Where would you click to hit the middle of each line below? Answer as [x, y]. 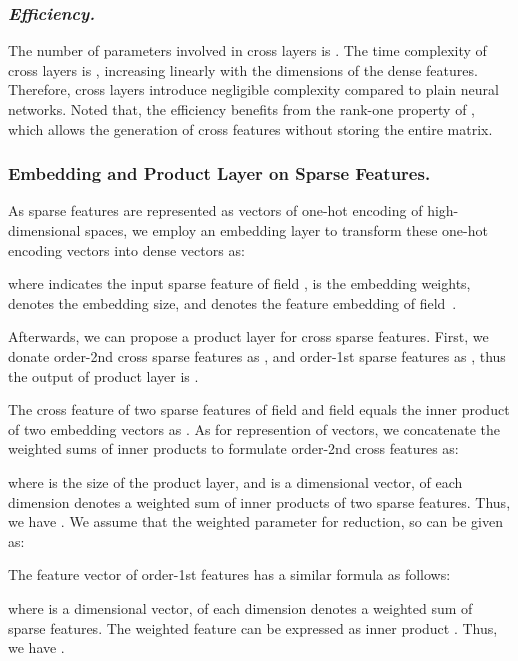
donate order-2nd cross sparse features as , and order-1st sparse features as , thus [257, 355]
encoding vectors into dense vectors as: [126, 249]
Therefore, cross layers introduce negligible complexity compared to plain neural [253, 89]
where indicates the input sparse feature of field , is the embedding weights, [239, 283]
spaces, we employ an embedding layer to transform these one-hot [286, 230]
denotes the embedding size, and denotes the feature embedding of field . [232, 302]
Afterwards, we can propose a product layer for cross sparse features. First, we [248, 336]
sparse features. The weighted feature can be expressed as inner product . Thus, [253, 627]
